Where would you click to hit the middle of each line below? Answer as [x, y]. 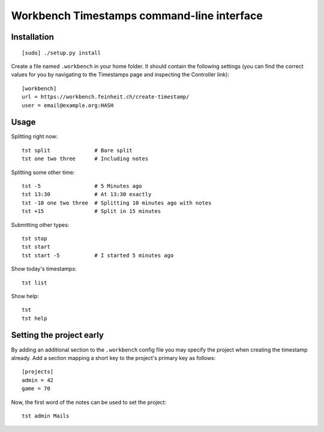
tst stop [34, 238]
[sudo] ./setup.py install [61, 53]
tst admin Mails [46, 416]
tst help [34, 318]
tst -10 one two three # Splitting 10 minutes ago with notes [117, 203]
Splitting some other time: [43, 172]
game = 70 [36, 389]
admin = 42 [38, 380]
